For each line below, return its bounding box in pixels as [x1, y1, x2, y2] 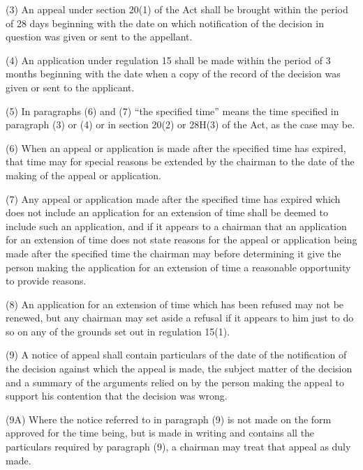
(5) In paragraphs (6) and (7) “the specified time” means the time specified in [6, 103, 339, 118]
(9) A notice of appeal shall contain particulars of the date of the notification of [6, 347, 347, 362]
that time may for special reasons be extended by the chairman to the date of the [6, 154, 355, 169]
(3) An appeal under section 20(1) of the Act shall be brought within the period [6, 2, 348, 16]
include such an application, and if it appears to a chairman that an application [6, 218, 347, 233]
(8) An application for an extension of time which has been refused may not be [6, 296, 344, 311]
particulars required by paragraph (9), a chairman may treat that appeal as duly [6, 439, 351, 454]
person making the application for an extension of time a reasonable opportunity [6, 259, 351, 274]
